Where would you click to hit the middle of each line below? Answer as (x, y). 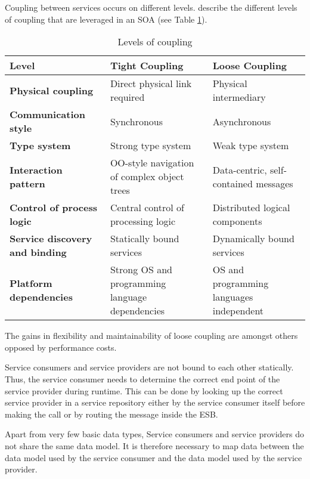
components (237, 221)
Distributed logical (251, 208)
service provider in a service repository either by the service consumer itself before (155, 402)
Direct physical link (151, 84)
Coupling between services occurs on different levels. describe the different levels (151, 7)
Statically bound (145, 239)
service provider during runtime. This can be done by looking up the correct (144, 390)
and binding (38, 252)
